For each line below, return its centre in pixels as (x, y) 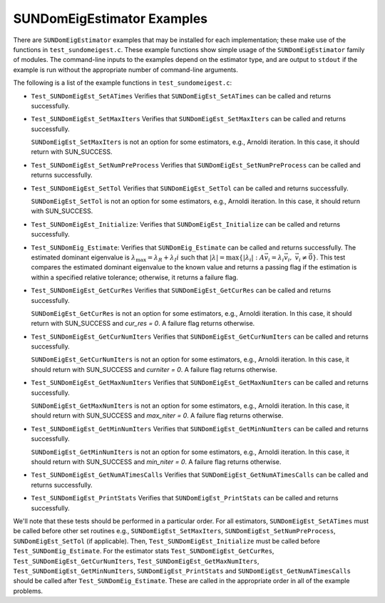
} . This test (329, 257)
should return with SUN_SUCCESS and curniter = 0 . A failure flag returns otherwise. (154, 369)
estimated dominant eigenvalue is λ (83, 257)
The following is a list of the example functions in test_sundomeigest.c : (122, 83)
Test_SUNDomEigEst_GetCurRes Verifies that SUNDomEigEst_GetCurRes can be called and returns (181, 290)
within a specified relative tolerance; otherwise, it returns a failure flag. (135, 277)
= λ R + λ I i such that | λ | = (186, 258)
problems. (28, 591)
